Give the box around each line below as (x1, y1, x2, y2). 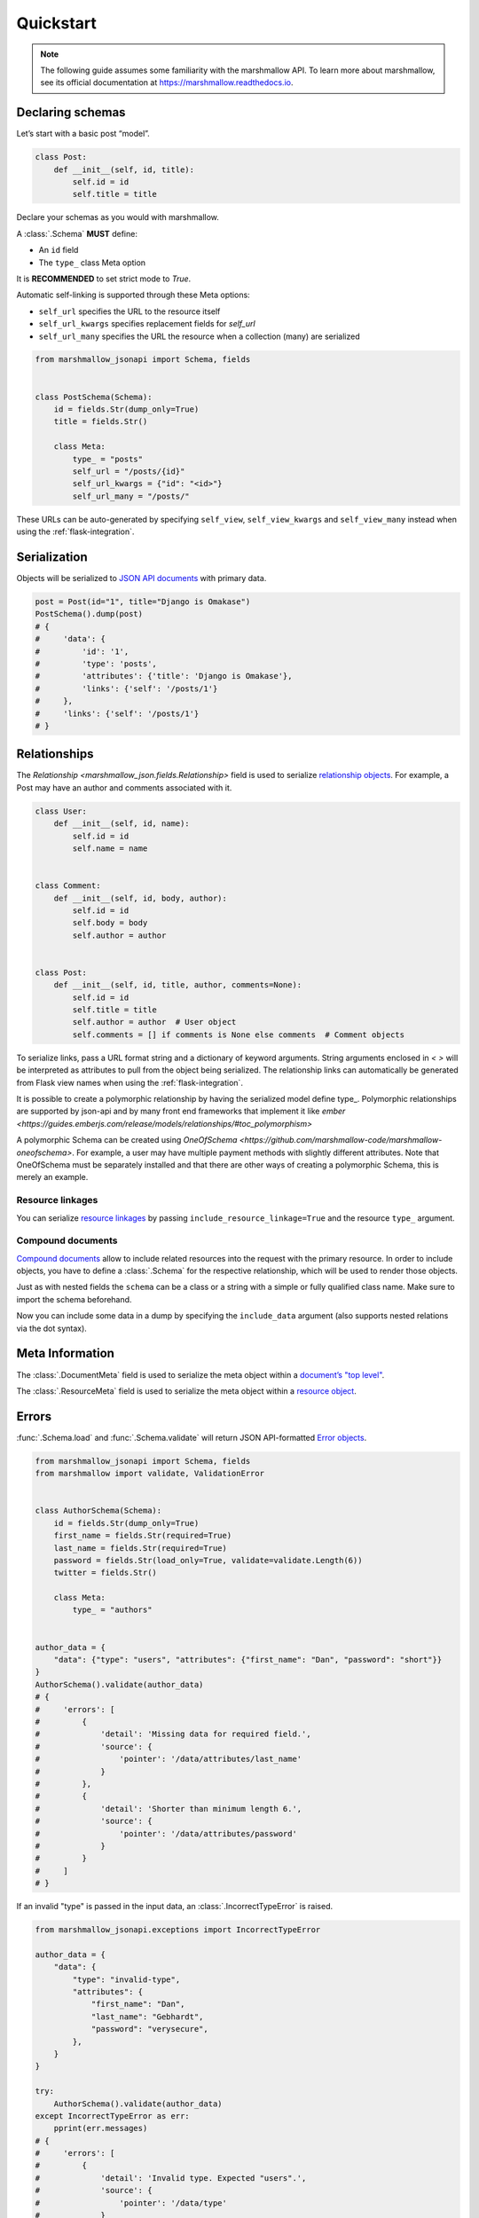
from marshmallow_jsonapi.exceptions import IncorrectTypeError (35, 1925, 321, 1935)
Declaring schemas (16, 105, 126, 120)
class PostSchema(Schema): (35, 391, 153, 402)
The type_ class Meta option (38, 257, 146, 268)
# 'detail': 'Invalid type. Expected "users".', (35, 2173, 307, 2183)
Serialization (16, 549, 88, 564)
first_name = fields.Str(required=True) (53, 1530, 232, 1541)
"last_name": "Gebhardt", (90, 2011, 204, 2022)
